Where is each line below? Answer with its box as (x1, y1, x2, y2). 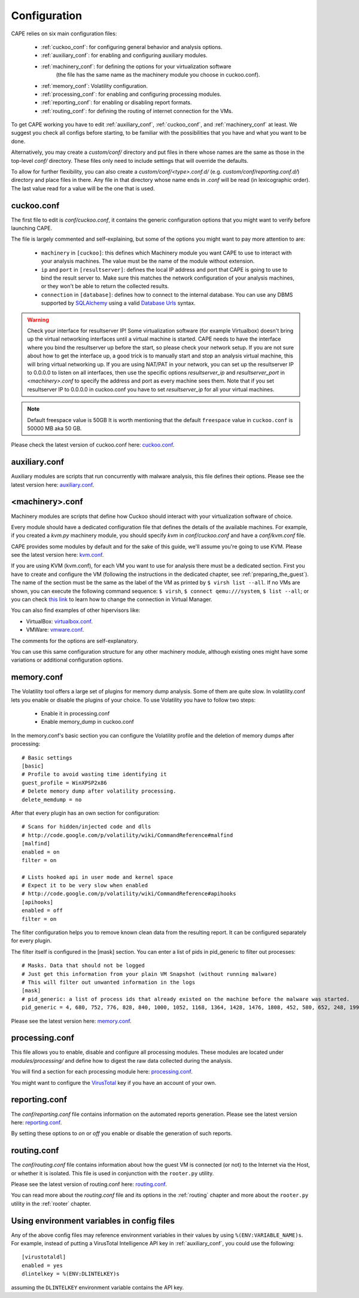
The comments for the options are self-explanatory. (11, 637, 139, 644)
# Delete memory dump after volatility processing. (22, 788, 177, 794)
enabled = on (22, 848, 60, 856)
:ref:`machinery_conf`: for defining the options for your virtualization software (41, 63, 232, 70)
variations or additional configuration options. (11, 656, 123, 664)
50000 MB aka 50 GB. (27, 424, 82, 432)
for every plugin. (11, 937, 52, 944)
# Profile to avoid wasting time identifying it (22, 771, 167, 778)
